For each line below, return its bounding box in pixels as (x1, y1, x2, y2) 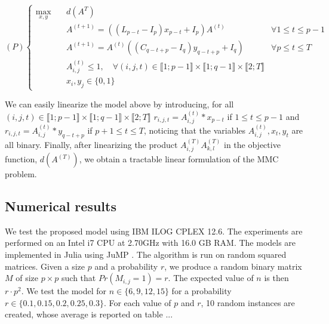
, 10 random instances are (201, 296, 295, 308)
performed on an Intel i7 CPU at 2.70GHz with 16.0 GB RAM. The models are (5, 236, 296, 249)
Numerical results (5, 197, 116, 215)
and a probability (94, 260, 158, 272)
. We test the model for (21, 285, 107, 297)
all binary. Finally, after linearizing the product (5, 138, 178, 150)
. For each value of (103, 296, 171, 308)
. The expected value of (168, 271, 254, 284)
